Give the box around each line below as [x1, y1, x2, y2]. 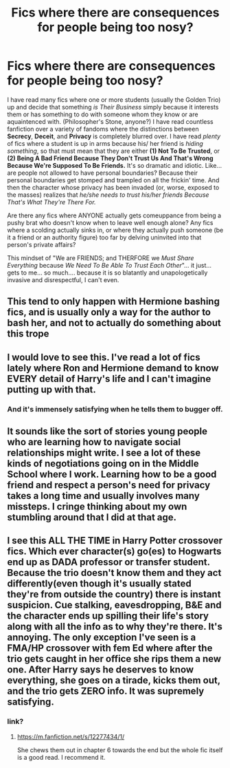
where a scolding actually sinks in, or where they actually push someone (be [7, 226, 224, 234]
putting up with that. [7, 383, 96, 395]
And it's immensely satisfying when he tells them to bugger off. [7, 404, 223, 414]
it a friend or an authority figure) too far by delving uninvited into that [7, 233, 202, 242]
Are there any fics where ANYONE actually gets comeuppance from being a [7, 211, 222, 220]
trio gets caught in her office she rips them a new [7, 653, 222, 665]
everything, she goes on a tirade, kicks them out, [7, 674, 221, 686]
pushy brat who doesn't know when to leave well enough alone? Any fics [7, 218, 214, 226]
